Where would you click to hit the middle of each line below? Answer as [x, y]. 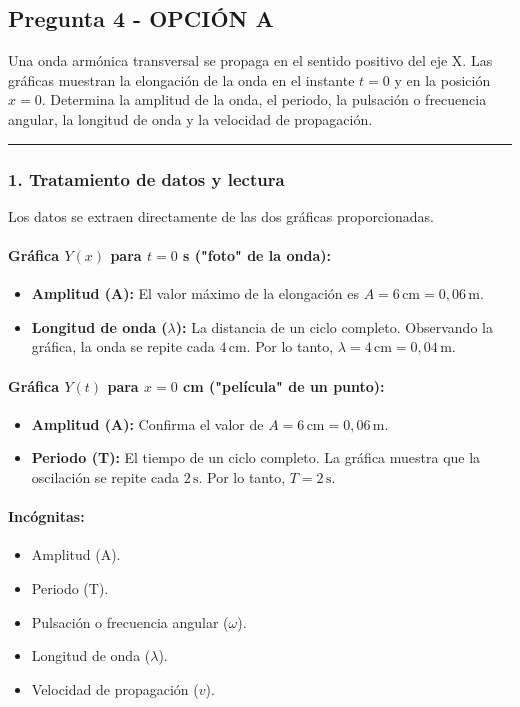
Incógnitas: [46, 516]
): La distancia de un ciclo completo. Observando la [334, 326]
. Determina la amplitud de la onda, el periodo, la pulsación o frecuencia [264, 99]
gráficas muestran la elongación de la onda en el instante [181, 79]
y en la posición [442, 79]
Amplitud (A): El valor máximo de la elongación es [195, 293]
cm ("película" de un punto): [284, 385]
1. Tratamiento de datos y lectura [146, 178]
